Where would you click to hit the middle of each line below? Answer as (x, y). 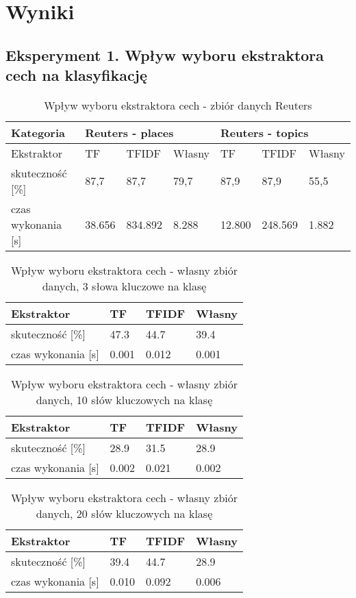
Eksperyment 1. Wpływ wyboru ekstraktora (165, 54)
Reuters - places (129, 132)
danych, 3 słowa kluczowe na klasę (124, 286)
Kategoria (38, 132)
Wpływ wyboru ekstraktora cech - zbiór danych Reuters (178, 105)
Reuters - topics (265, 132)
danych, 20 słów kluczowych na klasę (124, 513)
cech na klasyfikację (77, 75)
